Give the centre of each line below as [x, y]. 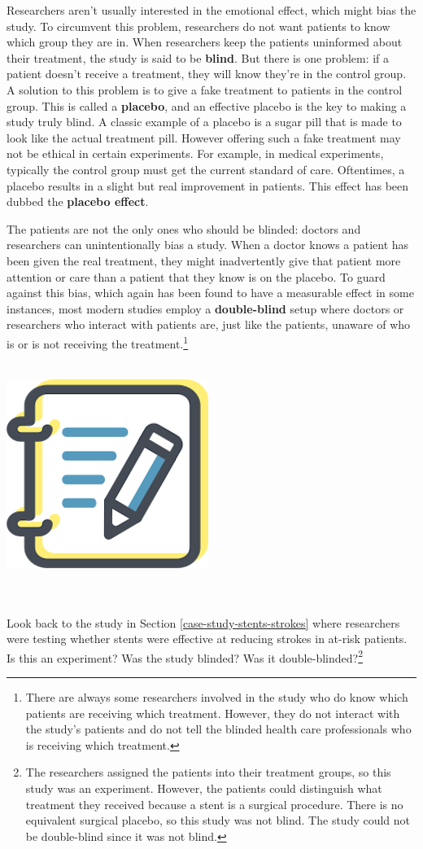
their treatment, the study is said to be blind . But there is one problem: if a [198, 57]
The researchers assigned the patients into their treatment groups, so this [208, 772]
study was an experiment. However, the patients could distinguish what [204, 788]
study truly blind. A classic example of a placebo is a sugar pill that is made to [204, 122]
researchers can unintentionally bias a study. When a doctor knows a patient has [208, 245]
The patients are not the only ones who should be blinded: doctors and [184, 228]
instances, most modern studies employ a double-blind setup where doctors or [205, 308]
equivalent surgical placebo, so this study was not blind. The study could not [218, 820]
